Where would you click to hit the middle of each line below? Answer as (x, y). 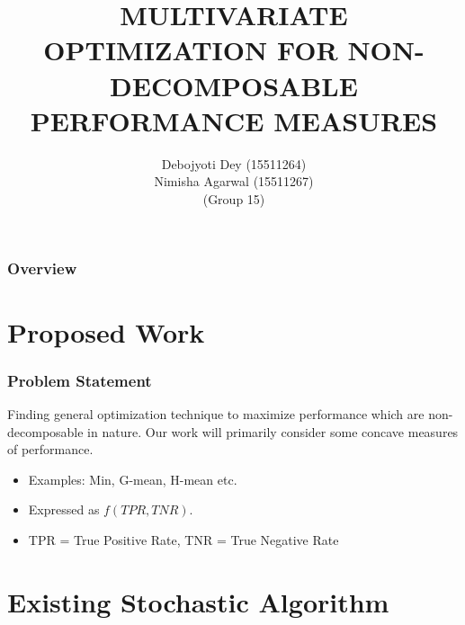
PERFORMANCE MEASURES (234, 120)
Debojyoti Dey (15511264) (234, 163)
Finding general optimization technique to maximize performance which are (216, 413)
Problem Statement (80, 380)
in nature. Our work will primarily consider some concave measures (273, 431)
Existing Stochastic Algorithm (198, 601)
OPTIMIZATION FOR (191, 50)
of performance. (50, 449)
